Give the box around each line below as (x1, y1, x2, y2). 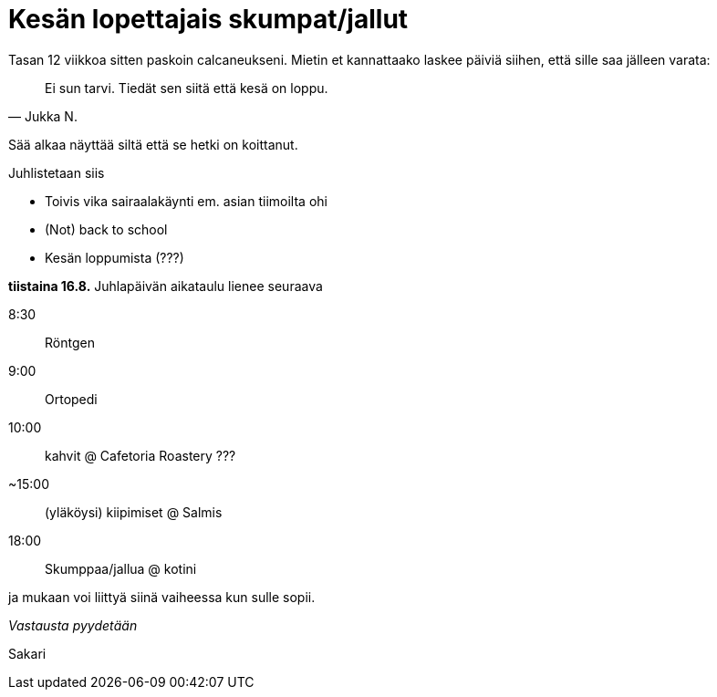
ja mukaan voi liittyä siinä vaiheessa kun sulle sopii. (8, 588, 316, 605)
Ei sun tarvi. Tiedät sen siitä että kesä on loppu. (45, 79, 328, 96)
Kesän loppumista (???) (45, 249, 184, 265)
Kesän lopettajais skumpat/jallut (8, 4, 409, 35)
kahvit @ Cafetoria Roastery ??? (45, 447, 236, 463)
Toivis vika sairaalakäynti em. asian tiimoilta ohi (45, 192, 327, 209)
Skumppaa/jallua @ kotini (45, 560, 197, 577)
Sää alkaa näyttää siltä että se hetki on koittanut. (8, 136, 298, 152)
